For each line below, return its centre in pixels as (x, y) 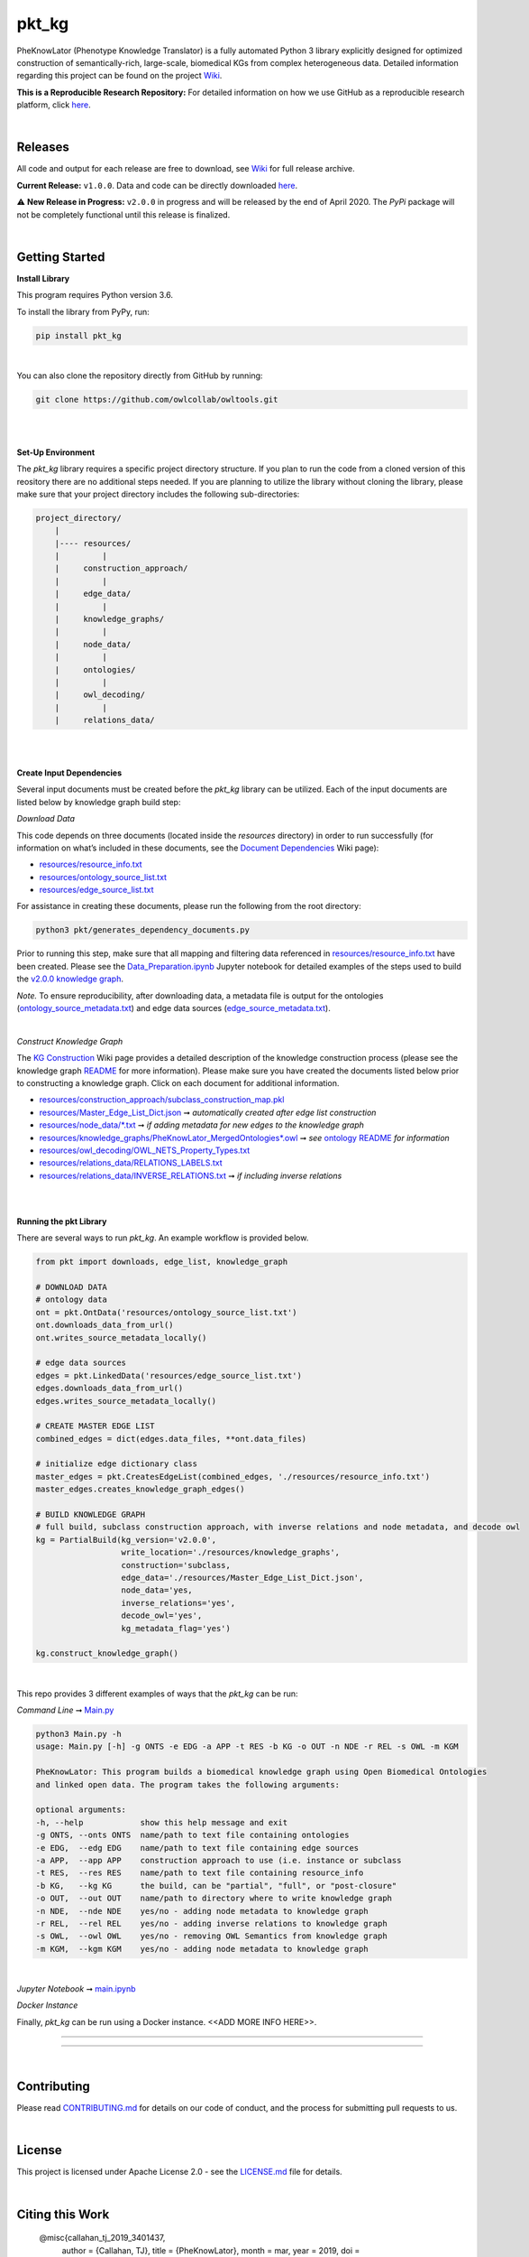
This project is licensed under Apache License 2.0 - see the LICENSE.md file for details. (179, 2172)
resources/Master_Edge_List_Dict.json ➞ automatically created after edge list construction (208, 1112)
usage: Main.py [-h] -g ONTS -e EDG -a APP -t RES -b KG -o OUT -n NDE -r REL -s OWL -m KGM (247, 1746)
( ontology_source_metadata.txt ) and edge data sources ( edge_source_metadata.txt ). (173, 1008)
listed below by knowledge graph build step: (99, 802)
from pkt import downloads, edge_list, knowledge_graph (162, 1262)
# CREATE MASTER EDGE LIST (95, 1426)
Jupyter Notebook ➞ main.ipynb (76, 1989)
